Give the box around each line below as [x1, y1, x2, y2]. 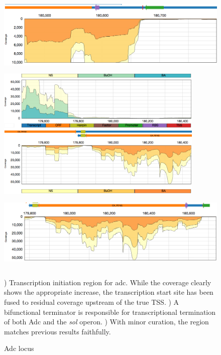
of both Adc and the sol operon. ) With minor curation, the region [4, 316, 209, 327]
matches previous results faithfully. [4, 326, 111, 336]
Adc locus [4, 343, 34, 353]
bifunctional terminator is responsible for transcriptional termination [4, 306, 216, 317]
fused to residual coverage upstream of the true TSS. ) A [4, 296, 179, 307]
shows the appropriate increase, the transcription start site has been [4, 287, 213, 297]
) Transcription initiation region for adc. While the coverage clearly [4, 277, 211, 287]
